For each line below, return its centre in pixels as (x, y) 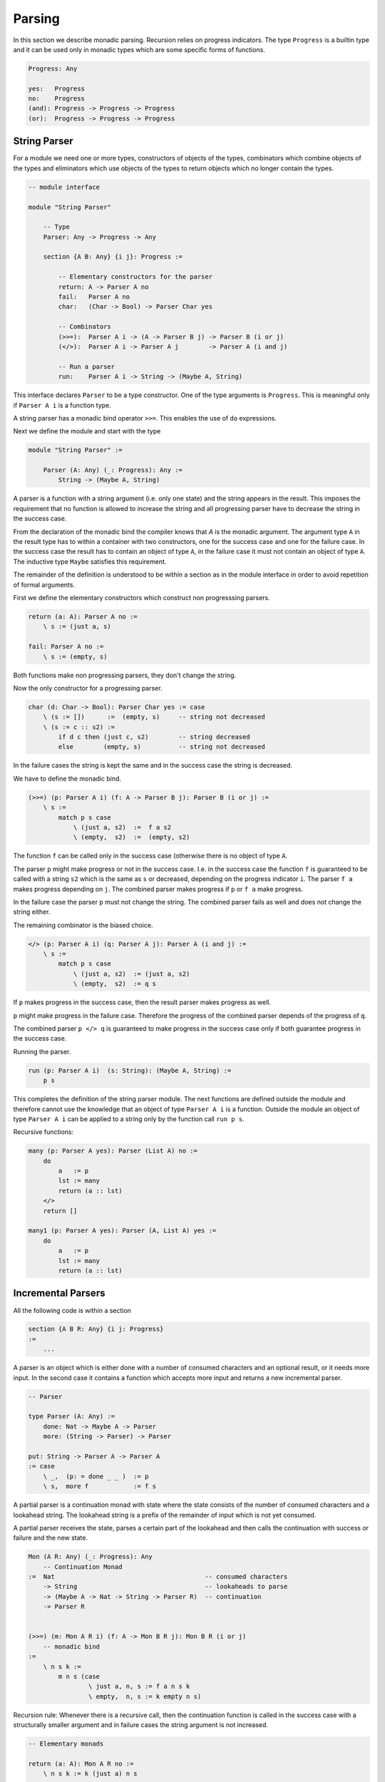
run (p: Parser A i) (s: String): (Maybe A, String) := (130, 1070)
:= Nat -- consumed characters (158, 1577)
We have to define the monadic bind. (67, 778)
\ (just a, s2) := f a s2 (122, 827)
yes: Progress (57, 88)
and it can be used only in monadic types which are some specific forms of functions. (139, 49)
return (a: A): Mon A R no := (81, 1763)
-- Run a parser (87, 366)
